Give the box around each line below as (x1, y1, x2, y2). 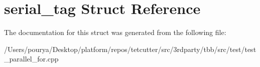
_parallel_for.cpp (4, 53, 59, 64)
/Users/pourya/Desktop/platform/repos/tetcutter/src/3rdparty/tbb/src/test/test (4, 43, 256, 54)
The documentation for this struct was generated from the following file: (4, 27, 226, 37)
